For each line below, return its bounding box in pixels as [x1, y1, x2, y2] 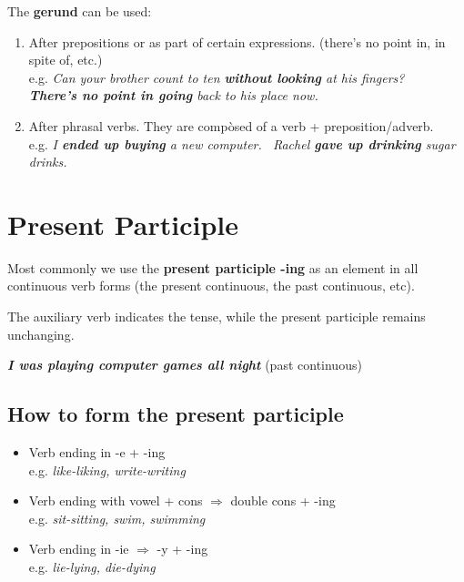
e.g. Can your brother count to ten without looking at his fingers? [28, 67, 405, 87]
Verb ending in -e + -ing [28, 443, 166, 462]
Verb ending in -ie [28, 539, 129, 558]
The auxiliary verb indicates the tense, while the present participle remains [7, 307, 426, 326]
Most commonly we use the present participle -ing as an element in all [7, 258, 419, 277]
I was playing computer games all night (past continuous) [7, 355, 362, 374]
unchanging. [7, 324, 75, 343]
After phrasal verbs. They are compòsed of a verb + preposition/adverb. [28, 116, 434, 135]
